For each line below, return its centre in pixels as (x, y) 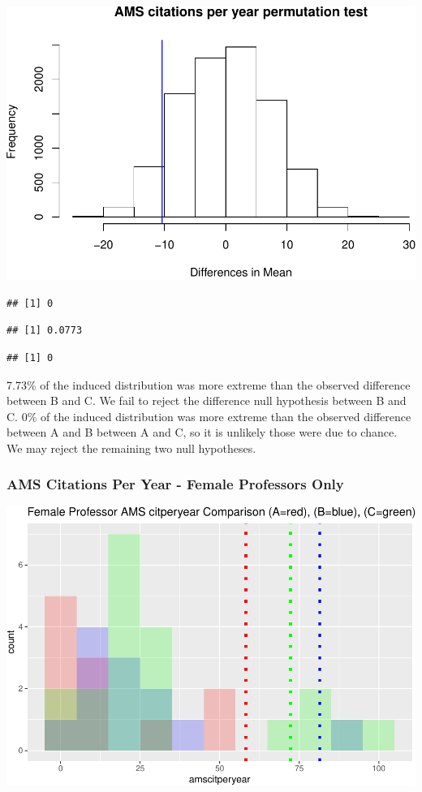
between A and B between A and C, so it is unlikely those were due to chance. (202, 432)
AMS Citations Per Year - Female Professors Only (175, 484)
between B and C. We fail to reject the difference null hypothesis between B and (207, 400)
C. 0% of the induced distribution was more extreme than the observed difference (209, 416)
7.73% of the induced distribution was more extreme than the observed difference (209, 384)
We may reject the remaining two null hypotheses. (131, 448)
